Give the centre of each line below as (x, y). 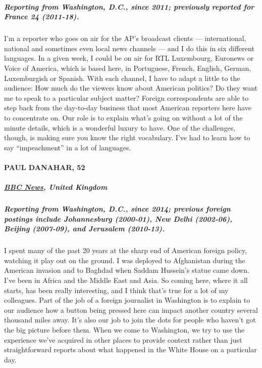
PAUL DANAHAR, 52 (45, 167)
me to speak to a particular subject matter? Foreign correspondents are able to (126, 97)
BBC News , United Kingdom (56, 187)
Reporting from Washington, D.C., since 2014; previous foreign (117, 209)
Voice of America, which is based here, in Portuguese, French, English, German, (128, 68)
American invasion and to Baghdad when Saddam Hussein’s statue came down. (127, 270)
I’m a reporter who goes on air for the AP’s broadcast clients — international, (125, 38)
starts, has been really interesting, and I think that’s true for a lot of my (116, 290)
